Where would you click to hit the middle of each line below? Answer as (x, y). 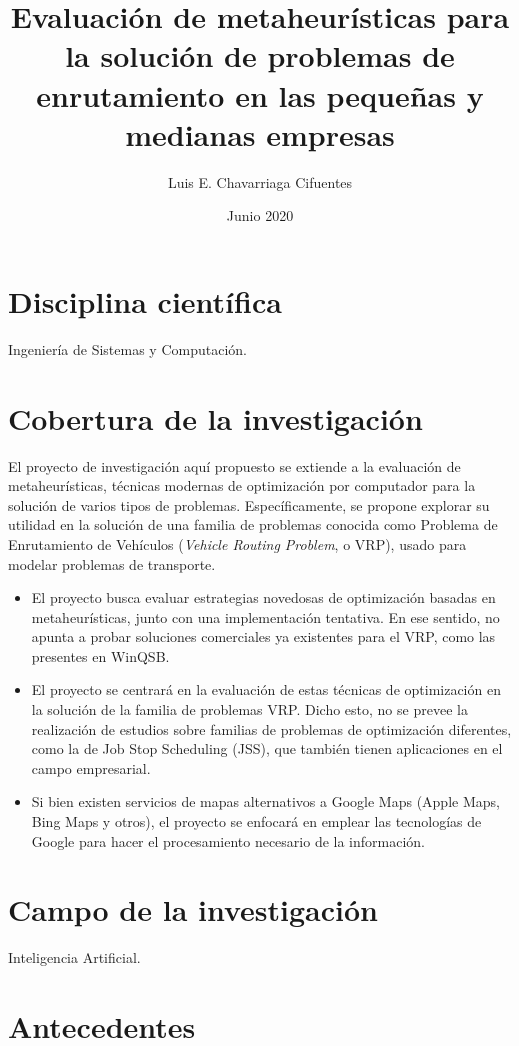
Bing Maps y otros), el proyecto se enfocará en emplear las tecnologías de (256, 821)
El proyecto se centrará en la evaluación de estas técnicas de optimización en (266, 689)
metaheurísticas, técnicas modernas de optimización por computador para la (242, 485)
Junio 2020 (260, 215)
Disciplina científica (145, 300)
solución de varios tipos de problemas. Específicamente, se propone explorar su (249, 504)
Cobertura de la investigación (215, 417)
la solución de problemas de (260, 55)
